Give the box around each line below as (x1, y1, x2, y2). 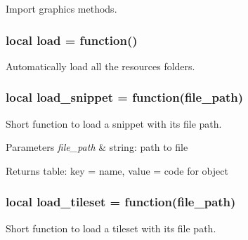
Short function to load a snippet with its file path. (6, 116, 222, 131)
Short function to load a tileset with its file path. (6, 220, 216, 235)
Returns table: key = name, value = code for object (6, 163, 228, 178)
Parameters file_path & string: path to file (6, 140, 188, 154)
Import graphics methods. (6, 1, 117, 15)
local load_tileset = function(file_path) (6, 193, 236, 211)
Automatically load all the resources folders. (6, 58, 195, 73)
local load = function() (6, 31, 138, 48)
